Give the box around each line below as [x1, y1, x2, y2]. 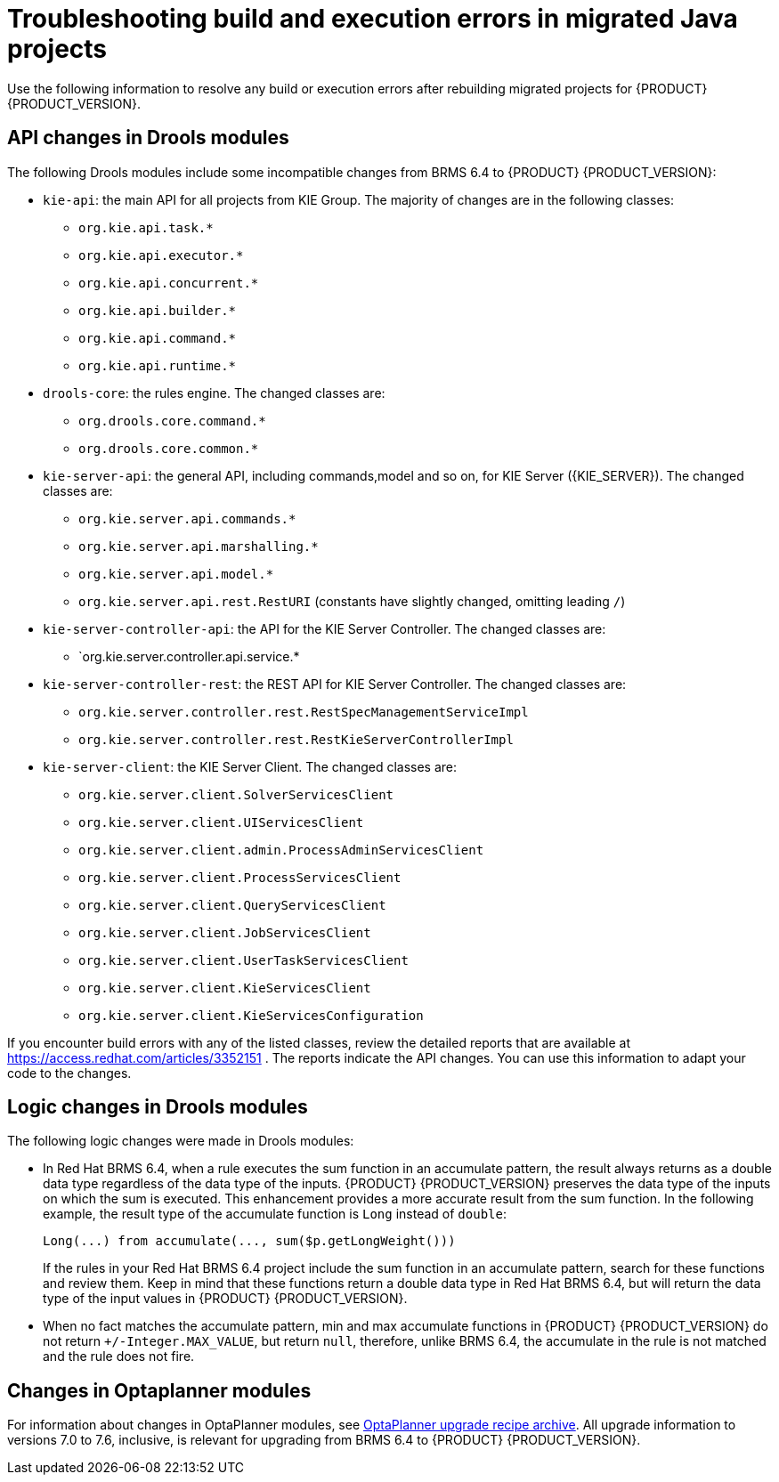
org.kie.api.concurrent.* [78, 275, 259, 290]
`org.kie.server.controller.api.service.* [78, 648, 300, 664]
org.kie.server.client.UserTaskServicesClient [78, 952, 409, 968]
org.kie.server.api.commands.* [78, 511, 296, 526]
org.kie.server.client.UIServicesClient [78, 814, 364, 830]
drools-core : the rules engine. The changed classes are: [43, 385, 385, 401]
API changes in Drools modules [7, 126, 289, 150]
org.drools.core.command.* [78, 413, 266, 428]
